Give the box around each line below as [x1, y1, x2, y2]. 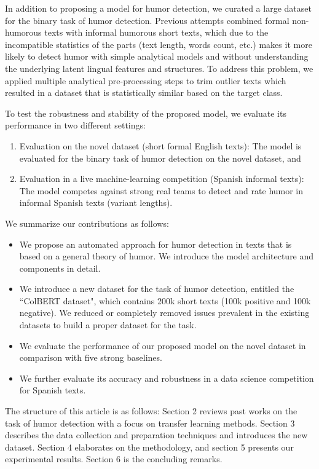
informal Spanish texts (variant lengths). [19, 196, 173, 209]
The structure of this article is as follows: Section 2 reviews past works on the [5, 404, 297, 417]
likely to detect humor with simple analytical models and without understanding [5, 50, 309, 63]
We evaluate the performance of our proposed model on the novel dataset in [19, 339, 306, 352]
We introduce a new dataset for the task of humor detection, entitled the [19, 282, 294, 295]
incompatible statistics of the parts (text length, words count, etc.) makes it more [5, 37, 312, 50]
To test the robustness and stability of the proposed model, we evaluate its [5, 106, 286, 119]
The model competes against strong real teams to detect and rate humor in [19, 184, 304, 197]
